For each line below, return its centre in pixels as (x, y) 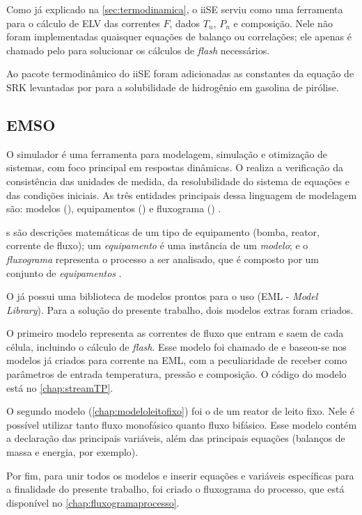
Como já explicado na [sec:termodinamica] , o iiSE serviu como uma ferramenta (175, 9)
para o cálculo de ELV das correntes (83, 23)
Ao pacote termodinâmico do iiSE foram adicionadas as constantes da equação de (180, 73)
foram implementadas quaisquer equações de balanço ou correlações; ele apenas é (179, 37)
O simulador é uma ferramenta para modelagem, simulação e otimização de (167, 153)
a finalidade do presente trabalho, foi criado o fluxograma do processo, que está (175, 489)
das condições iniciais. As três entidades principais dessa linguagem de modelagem (182, 195)
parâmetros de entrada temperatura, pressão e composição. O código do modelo (176, 374)
